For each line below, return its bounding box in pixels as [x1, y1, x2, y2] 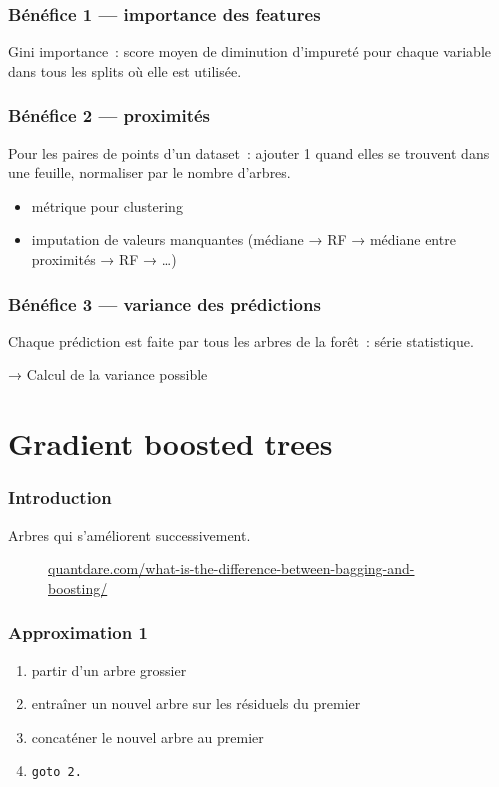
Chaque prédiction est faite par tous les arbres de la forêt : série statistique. [8, 330, 474, 351]
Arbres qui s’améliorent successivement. [8, 524, 251, 545]
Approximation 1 [8, 620, 148, 645]
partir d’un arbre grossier [31, 659, 187, 680]
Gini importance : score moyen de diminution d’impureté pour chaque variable [8, 41, 492, 62]
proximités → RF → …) [31, 249, 177, 269]
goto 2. [31, 765, 82, 780]
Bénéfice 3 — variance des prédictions [8, 291, 321, 316]
